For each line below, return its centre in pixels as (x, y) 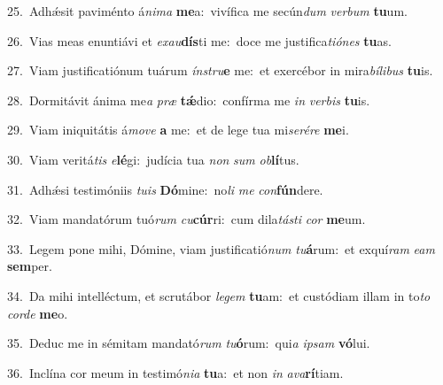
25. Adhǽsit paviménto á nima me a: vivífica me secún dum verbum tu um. (207, 11)
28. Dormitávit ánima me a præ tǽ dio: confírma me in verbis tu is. (189, 100)
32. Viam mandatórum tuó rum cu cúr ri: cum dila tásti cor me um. (187, 219)
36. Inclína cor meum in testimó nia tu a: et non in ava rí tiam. (175, 372)
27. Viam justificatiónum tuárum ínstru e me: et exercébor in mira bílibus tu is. (220, 70)
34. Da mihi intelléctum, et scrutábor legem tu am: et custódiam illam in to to (219, 295)
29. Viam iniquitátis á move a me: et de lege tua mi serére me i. (178, 130)
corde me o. (38, 313)
